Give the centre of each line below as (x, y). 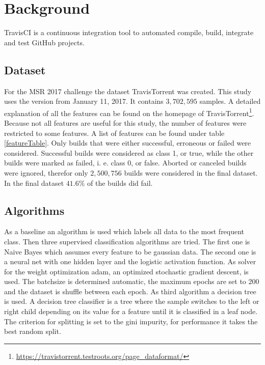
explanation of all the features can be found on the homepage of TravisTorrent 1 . (129, 112)
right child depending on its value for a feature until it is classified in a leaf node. (131, 311)
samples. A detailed (230, 101)
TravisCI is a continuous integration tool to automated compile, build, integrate (129, 32)
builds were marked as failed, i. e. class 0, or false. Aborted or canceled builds (125, 163)
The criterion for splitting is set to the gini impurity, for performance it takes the (131, 321)
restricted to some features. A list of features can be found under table (114, 133)
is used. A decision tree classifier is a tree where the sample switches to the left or (132, 301)
